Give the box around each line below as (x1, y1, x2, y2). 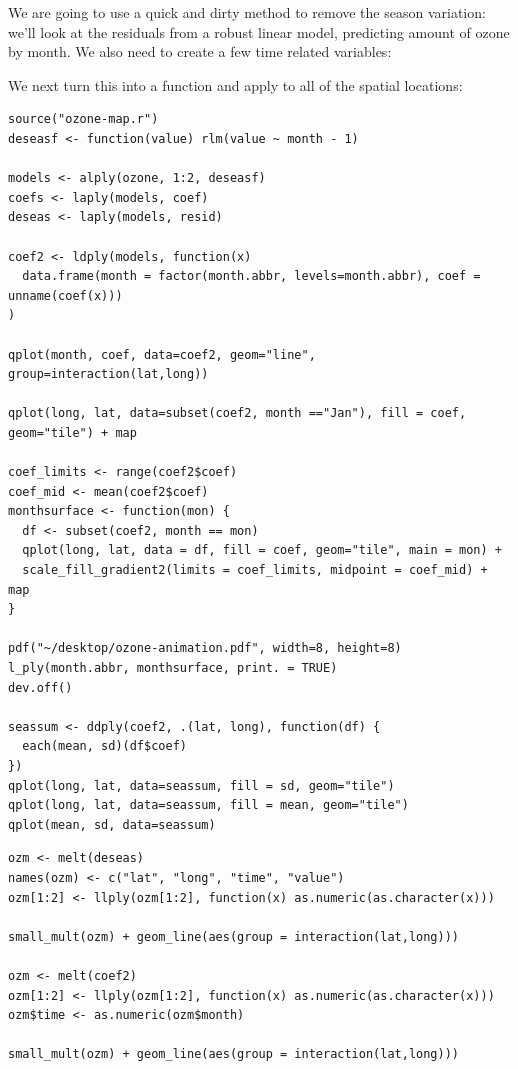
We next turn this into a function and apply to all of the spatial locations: (8, 74, 463, 95)
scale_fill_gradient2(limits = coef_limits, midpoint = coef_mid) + (22, 563, 488, 578)
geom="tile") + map (8, 425, 137, 440)
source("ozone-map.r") (8, 112, 159, 127)
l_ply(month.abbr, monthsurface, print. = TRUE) (8, 661, 338, 675)
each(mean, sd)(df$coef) (22, 739, 187, 754)
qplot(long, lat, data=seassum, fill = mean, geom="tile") (8, 798, 409, 813)
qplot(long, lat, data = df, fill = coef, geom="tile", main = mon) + (22, 543, 502, 558)
